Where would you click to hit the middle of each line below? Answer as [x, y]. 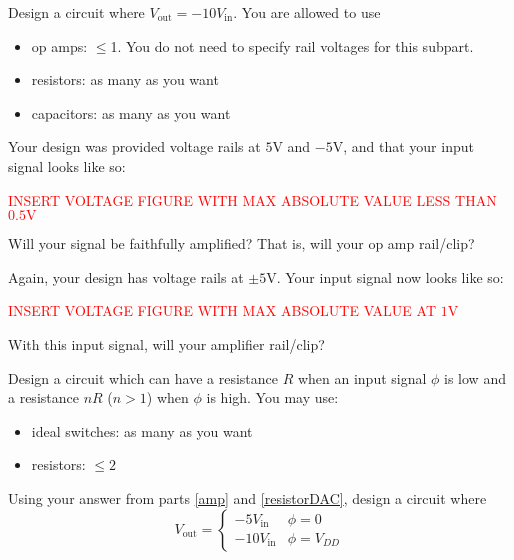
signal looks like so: [67, 165]
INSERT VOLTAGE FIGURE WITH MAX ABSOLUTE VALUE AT [222, 310]
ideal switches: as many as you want [142, 430]
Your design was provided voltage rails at [134, 146]
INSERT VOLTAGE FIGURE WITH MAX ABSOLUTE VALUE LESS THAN [252, 199]
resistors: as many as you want [125, 79]
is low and [475, 377]
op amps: [59, 45]
